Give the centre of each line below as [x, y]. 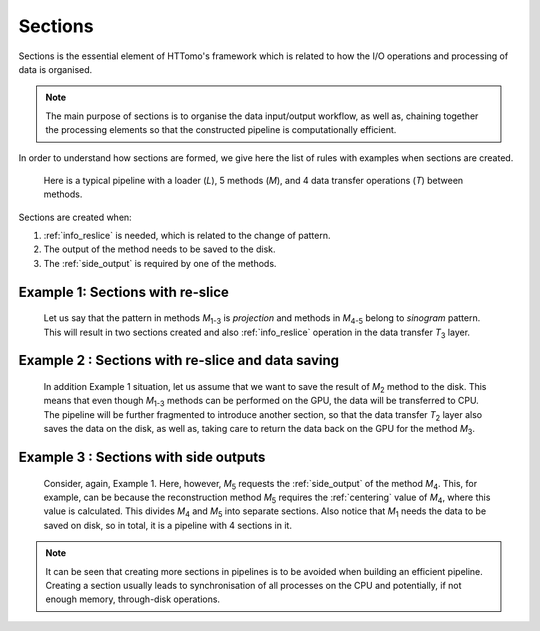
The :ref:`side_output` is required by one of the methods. [160, 263]
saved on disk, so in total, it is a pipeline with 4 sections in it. [167, 525]
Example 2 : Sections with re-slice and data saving [179, 360]
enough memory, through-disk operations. [132, 599]
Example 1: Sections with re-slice [124, 291]
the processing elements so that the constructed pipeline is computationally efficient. [221, 130]
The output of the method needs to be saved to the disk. [159, 249]
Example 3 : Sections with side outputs [142, 457]
